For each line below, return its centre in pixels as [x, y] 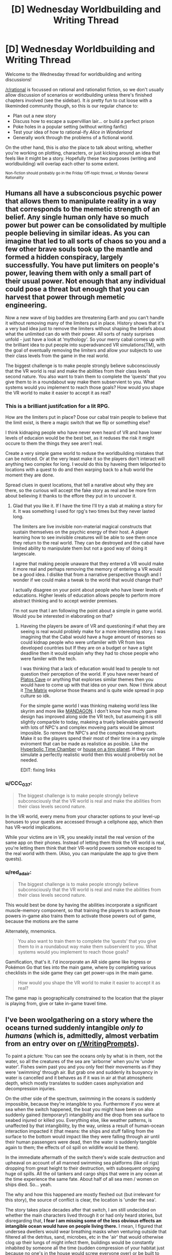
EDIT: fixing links [38, 770]
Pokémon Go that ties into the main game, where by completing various [81, 967]
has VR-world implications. [34, 827]
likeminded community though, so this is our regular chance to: [72, 105]
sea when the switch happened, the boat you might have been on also [79, 1109]
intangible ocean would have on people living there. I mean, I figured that [84, 1226]
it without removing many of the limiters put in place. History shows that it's [85, 323]
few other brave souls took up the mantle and [79, 249]
